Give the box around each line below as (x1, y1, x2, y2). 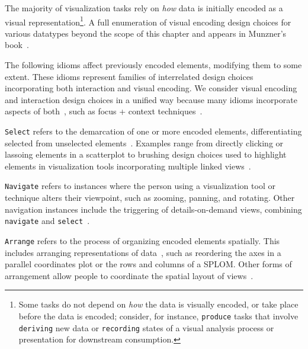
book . (5, 39, 29, 51)
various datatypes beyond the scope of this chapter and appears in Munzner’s (5, 27, 287, 39)
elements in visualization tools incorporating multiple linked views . (5, 159, 251, 172)
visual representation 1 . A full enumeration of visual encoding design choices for (5, 14, 291, 28)
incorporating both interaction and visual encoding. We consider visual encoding (5, 82, 297, 94)
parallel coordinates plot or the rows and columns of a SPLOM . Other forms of (5, 258, 292, 270)
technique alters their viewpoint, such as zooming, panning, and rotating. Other (5, 191, 295, 204)
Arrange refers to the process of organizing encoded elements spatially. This (5, 234, 280, 246)
